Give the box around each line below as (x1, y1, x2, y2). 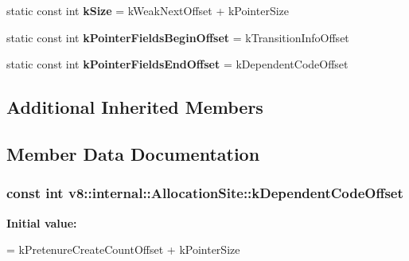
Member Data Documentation (6, 141, 260, 166)
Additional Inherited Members (6, 95, 263, 119)
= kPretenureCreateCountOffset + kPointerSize (6, 241, 240, 258)
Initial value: (6, 214, 77, 231)
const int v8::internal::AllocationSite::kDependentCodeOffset (6, 183, 403, 203)
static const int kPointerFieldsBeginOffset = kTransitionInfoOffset (6, 29, 349, 45)
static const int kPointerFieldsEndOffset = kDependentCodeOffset (6, 56, 349, 72)
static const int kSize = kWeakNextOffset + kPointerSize (6, 2, 290, 18)
